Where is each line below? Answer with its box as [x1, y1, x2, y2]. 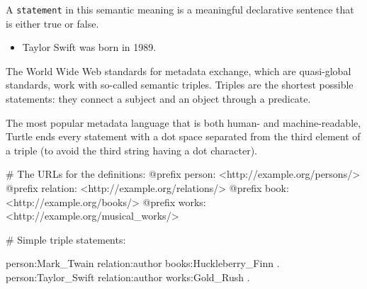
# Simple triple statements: [6, 232, 126, 246]
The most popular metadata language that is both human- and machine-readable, [6, 115, 361, 130]
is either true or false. [6, 16, 99, 30]
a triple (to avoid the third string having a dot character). [6, 142, 257, 157]
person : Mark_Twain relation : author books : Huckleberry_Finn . [6, 256, 280, 271]
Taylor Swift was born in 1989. [22, 40, 157, 55]
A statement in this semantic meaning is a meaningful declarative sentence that [6, 2, 354, 16]
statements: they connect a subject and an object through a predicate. [6, 91, 311, 106]
